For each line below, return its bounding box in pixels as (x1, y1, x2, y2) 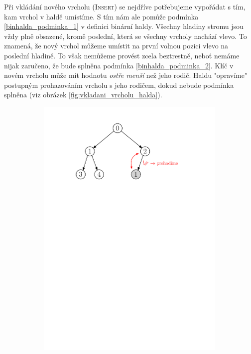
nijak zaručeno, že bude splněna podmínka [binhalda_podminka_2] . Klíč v (4, 60, 234, 70)
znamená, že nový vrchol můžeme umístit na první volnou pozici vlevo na (4, 40, 229, 51)
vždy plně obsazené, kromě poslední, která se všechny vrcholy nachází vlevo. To (4, 30, 247, 41)
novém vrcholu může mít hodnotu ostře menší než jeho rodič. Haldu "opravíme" (4, 70, 248, 80)
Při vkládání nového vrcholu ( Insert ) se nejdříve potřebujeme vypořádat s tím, (4, 1, 246, 11)
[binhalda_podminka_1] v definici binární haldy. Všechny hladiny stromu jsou (4, 21, 244, 31)
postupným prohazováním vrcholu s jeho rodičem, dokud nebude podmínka (4, 79, 234, 90)
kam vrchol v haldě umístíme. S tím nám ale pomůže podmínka (4, 11, 199, 21)
